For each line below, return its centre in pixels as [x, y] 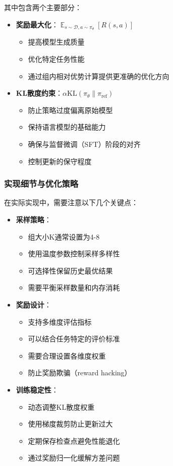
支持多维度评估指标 [60, 321]
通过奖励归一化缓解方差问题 [74, 458]
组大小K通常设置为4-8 [64, 236]
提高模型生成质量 [56, 42]
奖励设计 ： [34, 304]
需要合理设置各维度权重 [67, 355]
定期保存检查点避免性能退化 [74, 440]
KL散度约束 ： [39, 93]
